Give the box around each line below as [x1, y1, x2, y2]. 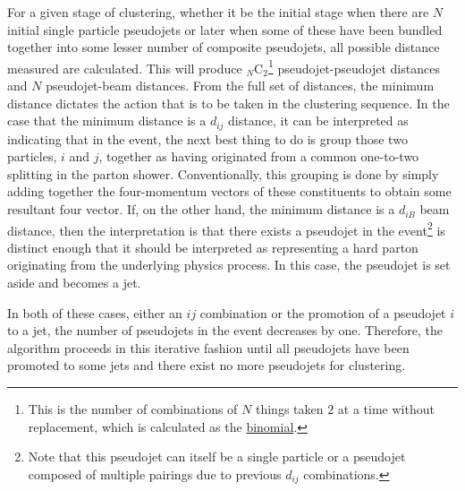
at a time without [337, 400, 435, 418]
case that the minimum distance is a [7, 111, 207, 130]
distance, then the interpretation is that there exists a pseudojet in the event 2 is [7, 218, 445, 239]
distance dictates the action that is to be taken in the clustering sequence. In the [7, 93, 450, 112]
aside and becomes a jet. [7, 273, 141, 292]
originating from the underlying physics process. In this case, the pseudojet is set [7, 255, 451, 274]
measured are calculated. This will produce [7, 58, 242, 77]
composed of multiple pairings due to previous [28, 464, 282, 483]
